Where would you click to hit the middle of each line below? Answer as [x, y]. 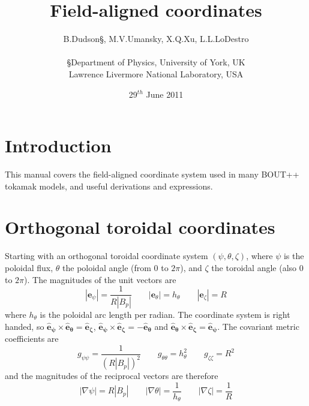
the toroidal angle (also [254, 267]
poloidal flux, [29, 267]
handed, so [25, 326]
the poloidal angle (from [107, 267]
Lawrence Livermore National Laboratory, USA [156, 73]
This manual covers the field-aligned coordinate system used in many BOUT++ [152, 174]
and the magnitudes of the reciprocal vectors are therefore [112, 376]
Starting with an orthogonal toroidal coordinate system [106, 256]
